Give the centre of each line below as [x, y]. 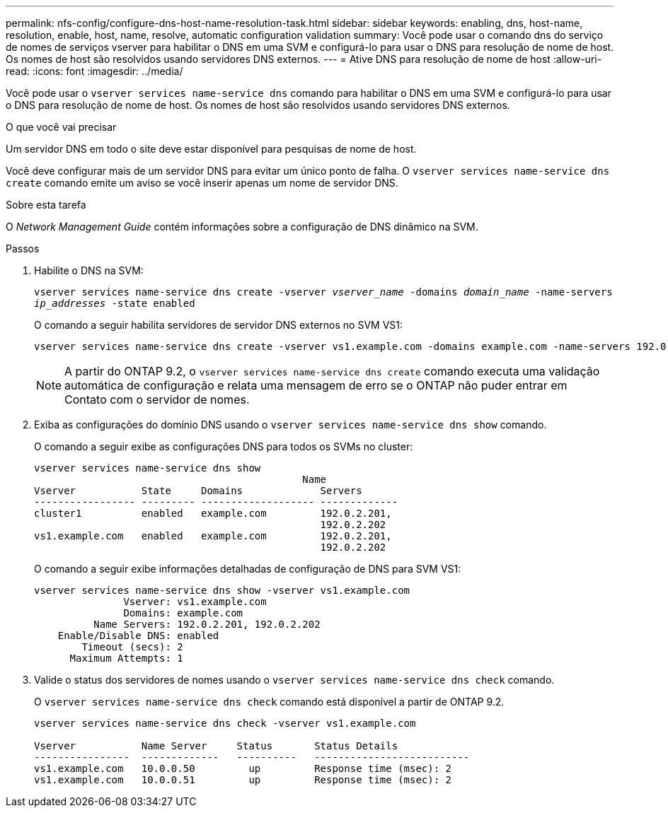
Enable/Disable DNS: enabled [138, 636]
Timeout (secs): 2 [132, 647]
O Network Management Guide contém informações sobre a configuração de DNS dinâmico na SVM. [242, 227]
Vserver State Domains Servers [198, 491]
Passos [23, 248]
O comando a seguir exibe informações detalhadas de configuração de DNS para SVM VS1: [248, 569]
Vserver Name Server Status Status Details [216, 746]
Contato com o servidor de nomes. [157, 399]
